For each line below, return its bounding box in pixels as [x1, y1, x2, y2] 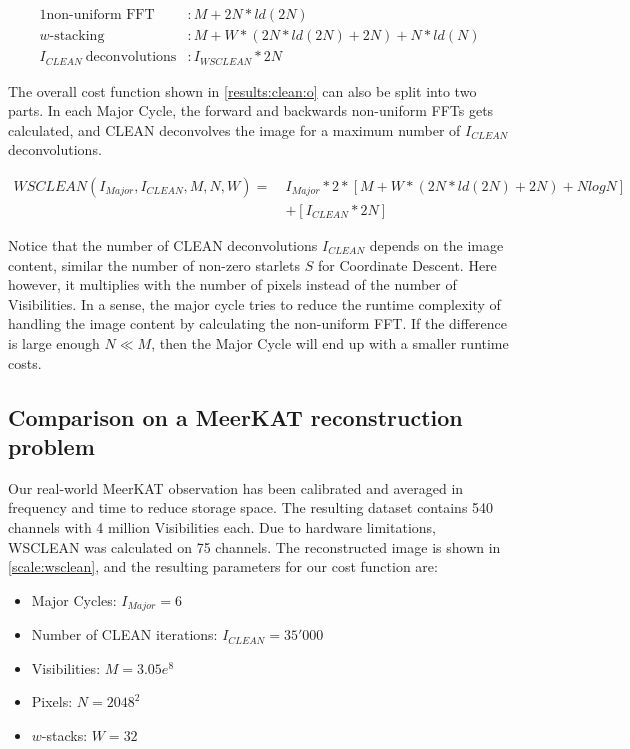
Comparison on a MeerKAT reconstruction [8, 401, 463, 432]
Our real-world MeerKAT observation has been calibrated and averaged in [8, 477, 464, 498]
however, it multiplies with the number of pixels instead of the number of [8, 274, 457, 295]
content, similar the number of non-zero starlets [8, 254, 301, 275]
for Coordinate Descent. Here [317, 254, 497, 275]
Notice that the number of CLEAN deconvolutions [8, 234, 318, 255]
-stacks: [41, 724, 88, 745]
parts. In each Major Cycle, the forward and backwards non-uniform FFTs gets [8, 100, 494, 121]
